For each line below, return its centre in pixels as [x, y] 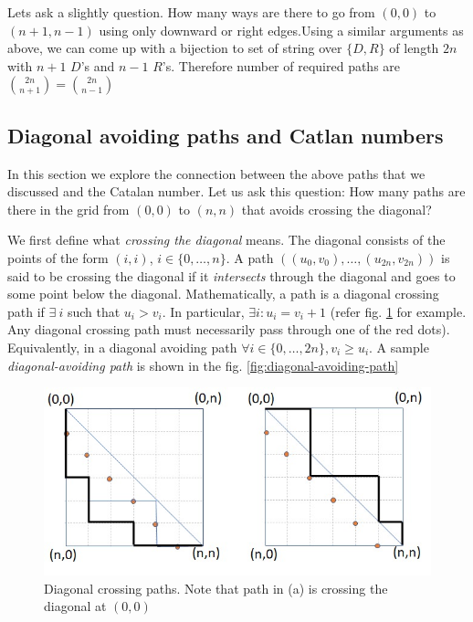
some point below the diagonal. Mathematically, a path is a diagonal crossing [223, 294]
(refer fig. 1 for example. [398, 311]
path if [26, 311]
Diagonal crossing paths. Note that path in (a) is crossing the [216, 588]
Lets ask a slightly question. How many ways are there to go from [191, 12]
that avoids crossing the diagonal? [336, 209]
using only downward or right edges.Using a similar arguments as [281, 30]
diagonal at [75, 606]
